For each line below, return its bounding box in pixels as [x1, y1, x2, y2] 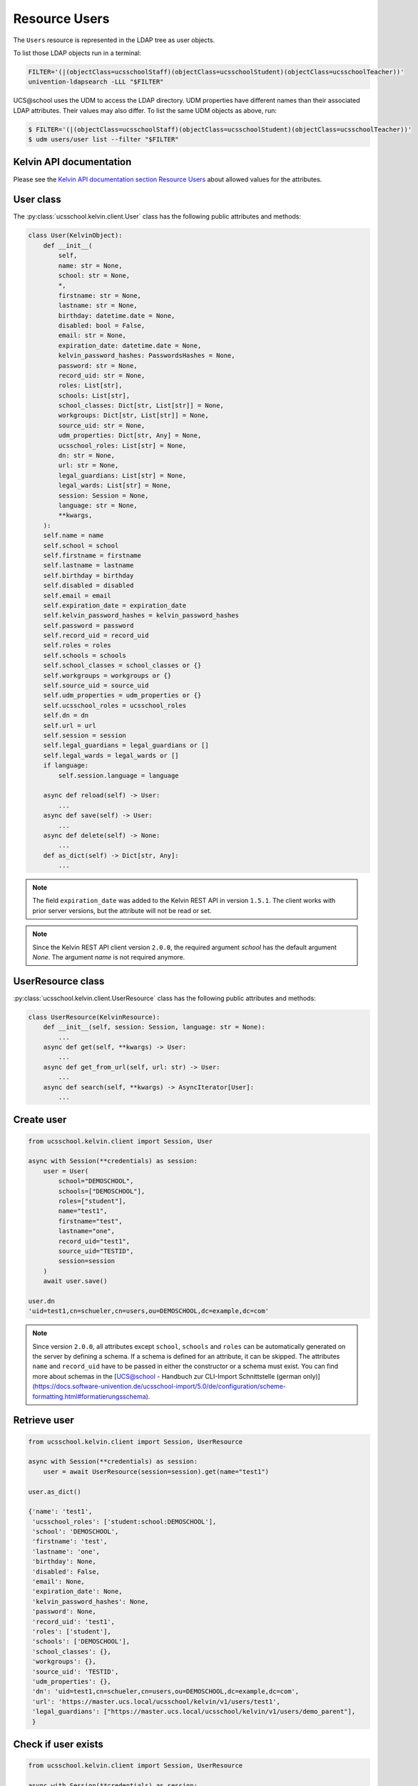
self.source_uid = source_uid [43, 682, 149, 689]
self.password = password [43, 622, 134, 629]
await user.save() [43, 1277, 108, 1285]
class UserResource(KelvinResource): [28, 1013, 160, 1021]
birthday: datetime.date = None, [58, 311, 175, 319]
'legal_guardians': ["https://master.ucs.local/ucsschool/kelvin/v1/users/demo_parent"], [32, 1707, 356, 1716]
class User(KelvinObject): [28, 231, 123, 239]
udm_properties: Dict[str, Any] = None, [58, 431, 202, 439]
